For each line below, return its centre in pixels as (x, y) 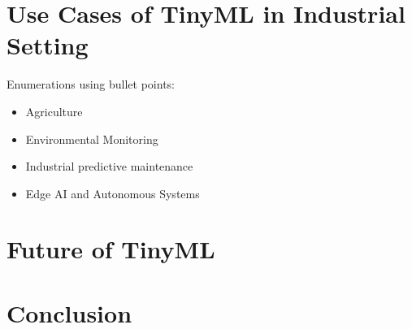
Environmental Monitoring (92, 139)
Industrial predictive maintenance (109, 166)
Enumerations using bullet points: (91, 84)
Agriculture (54, 111)
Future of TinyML (111, 249)
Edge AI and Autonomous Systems (113, 193)
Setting (48, 45)
